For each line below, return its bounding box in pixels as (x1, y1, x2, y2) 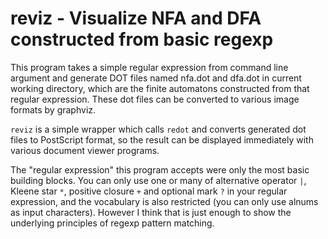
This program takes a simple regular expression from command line (10, 61, 289, 73)
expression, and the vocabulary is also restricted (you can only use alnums (10, 195, 319, 207)
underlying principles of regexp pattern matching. (10, 217, 215, 229)
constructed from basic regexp (10, 28, 274, 51)
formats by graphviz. (10, 103, 97, 116)
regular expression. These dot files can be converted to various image (10, 93, 300, 105)
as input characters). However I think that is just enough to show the (10, 206, 292, 218)
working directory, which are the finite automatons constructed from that (10, 82, 310, 94)
